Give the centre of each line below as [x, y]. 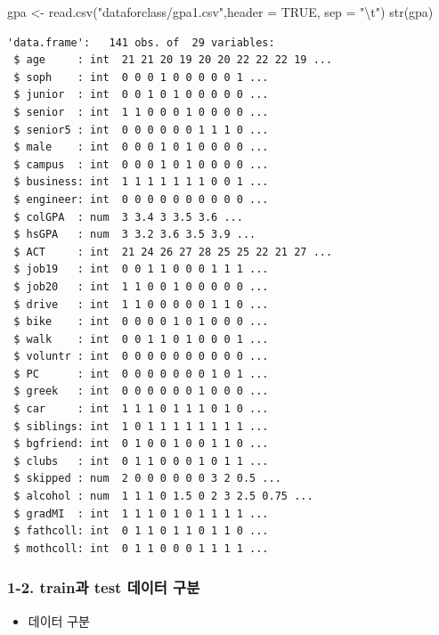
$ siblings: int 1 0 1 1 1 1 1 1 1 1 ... [141, 426]
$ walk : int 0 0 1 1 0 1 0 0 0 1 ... [141, 339]
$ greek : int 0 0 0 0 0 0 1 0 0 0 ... [141, 391]
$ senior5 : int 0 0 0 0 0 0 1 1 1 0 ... [141, 130]
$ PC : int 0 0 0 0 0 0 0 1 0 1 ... [141, 374]
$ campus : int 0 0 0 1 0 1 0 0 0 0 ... [141, 164]
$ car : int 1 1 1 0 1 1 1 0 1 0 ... [141, 409]
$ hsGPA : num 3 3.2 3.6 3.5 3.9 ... [135, 235]
